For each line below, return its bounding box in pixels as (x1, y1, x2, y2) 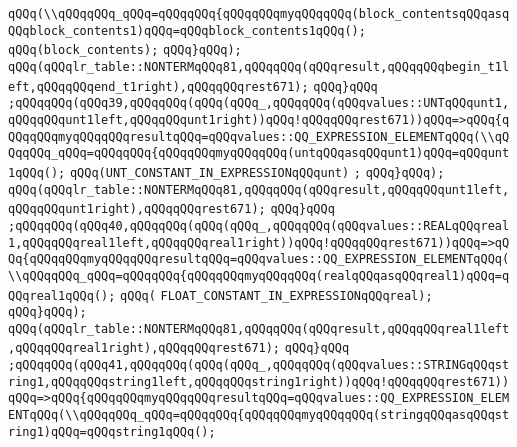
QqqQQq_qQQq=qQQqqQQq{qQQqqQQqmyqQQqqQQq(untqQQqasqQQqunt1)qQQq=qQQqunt (8, 146, 510, 161)
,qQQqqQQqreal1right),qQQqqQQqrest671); (8, 341, 281, 356)
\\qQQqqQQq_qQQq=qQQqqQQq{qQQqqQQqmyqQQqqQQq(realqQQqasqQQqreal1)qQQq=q (8, 268, 510, 283)
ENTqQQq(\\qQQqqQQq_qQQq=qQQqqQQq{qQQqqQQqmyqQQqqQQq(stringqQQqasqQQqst (8, 408, 510, 423)
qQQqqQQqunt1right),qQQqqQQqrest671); (8, 202, 266, 217)
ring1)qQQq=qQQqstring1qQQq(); (8, 424, 216, 439)
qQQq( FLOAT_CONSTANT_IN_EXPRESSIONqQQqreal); (120, 288, 433, 303)
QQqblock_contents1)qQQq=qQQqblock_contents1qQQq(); (8, 23, 366, 38)
